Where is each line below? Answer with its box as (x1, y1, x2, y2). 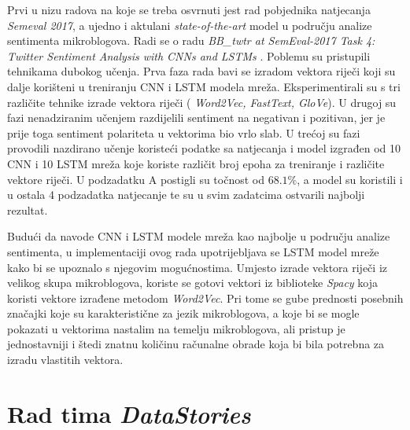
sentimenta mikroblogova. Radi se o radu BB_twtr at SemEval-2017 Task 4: (7, 32, 375, 49)
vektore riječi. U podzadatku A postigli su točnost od (7, 171, 264, 187)
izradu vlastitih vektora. (7, 351, 124, 368)
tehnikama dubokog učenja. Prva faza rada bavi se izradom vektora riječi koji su (7, 63, 396, 79)
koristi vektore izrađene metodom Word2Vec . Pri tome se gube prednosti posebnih (7, 289, 404, 306)
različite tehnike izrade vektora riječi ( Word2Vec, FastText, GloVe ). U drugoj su (7, 94, 397, 110)
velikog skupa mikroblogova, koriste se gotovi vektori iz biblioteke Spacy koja (7, 274, 379, 291)
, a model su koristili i (297, 171, 403, 187)
